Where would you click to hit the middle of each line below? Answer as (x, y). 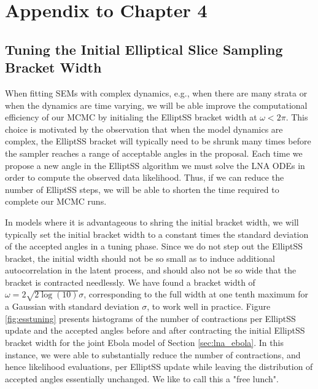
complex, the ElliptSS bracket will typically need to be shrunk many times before (158, 141)
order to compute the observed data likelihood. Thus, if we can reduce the (145, 177)
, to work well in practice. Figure (209, 306)
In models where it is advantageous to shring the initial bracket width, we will (152, 222)
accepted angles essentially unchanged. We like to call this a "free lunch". (142, 378)
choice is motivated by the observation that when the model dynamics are (144, 129)
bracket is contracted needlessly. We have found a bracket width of (130, 282)
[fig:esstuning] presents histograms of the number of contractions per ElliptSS (150, 318)
